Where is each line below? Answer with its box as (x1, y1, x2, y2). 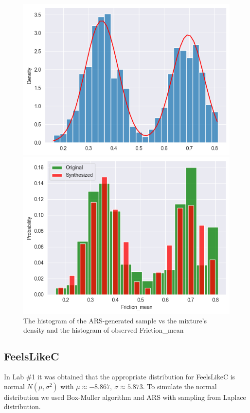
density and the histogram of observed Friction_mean (23, 325, 184, 335)
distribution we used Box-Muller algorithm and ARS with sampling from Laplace (4, 392, 246, 402)
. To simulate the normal (143, 381, 217, 391)
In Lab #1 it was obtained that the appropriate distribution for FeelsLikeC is (4, 372, 235, 381)
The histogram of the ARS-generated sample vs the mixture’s (23, 315, 207, 325)
